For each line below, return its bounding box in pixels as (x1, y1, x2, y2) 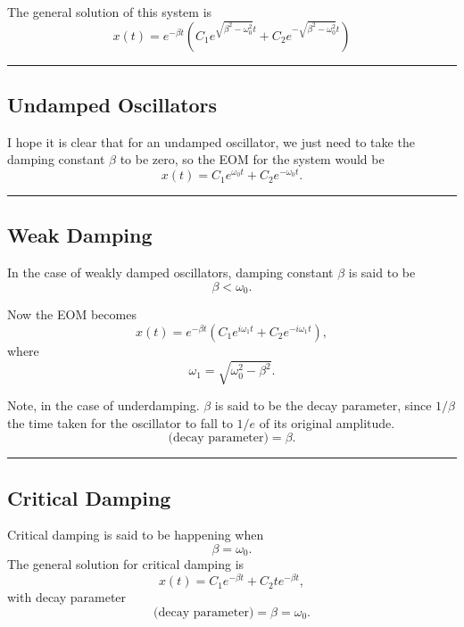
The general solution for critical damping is (7, 555, 244, 573)
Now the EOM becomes (7, 305, 137, 324)
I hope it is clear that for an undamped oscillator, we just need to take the (7, 132, 415, 151)
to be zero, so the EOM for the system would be (120, 150, 385, 169)
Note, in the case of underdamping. (7, 396, 200, 415)
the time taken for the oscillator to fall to (7, 413, 233, 432)
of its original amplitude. (259, 413, 395, 432)
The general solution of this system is (7, 3, 212, 21)
